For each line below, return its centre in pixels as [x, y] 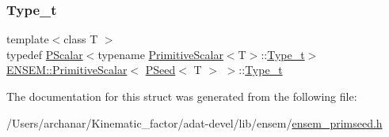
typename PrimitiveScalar [160, 54]
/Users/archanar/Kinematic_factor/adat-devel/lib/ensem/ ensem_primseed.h [194, 122]
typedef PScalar [45, 54]
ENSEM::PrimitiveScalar [67, 70]
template [28, 39]
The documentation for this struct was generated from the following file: [182, 96]
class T [81, 39]
